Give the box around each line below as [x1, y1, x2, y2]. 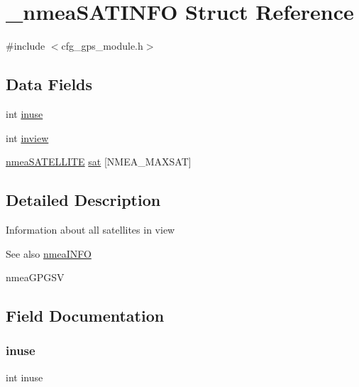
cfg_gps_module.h [61, 38, 143, 53]
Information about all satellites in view [6, 222, 175, 236]
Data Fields [6, 73, 93, 95]
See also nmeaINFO [6, 246, 92, 261]
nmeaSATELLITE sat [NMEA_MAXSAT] [6, 154, 192, 169]
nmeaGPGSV [6, 270, 65, 285]
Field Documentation [6, 305, 165, 327]
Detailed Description [6, 189, 161, 211]
